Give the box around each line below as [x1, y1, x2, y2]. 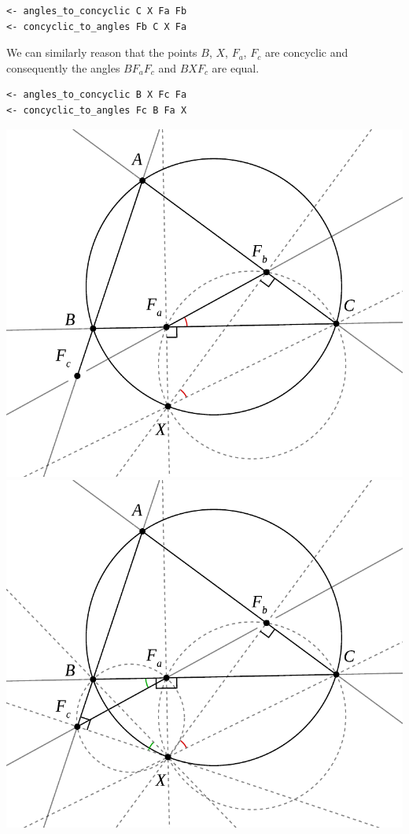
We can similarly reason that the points [6, 44, 197, 61]
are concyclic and [264, 44, 348, 61]
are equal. [212, 59, 260, 76]
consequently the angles [6, 59, 120, 76]
